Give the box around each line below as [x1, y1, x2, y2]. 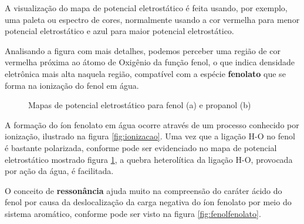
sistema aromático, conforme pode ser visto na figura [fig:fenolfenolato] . [5, 207, 261, 219]
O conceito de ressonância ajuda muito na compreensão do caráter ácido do [5, 184, 282, 196]
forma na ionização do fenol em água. [5, 79, 139, 91]
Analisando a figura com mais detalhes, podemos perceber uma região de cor [5, 44, 281, 56]
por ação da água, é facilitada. [5, 165, 114, 177]
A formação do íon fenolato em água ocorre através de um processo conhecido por [5, 118, 299, 131]
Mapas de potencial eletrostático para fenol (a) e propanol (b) [28, 99, 251, 111]
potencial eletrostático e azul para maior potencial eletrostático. [5, 25, 234, 37]
